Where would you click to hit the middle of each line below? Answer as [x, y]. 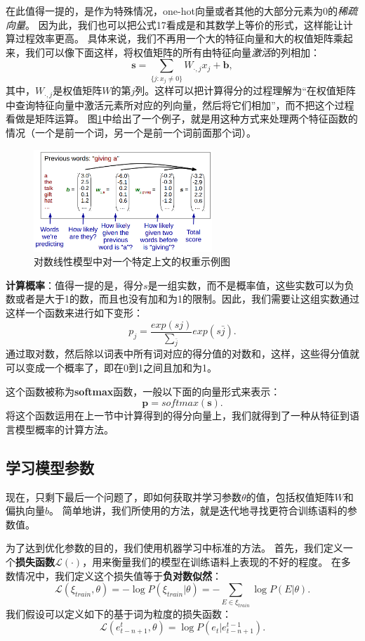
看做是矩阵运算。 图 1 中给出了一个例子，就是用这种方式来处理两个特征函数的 [182, 119]
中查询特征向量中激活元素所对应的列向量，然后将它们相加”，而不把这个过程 [180, 104]
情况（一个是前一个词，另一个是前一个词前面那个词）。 [131, 132]
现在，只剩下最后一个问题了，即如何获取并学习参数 [124, 496]
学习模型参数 [50, 467]
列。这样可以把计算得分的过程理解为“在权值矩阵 [245, 90]
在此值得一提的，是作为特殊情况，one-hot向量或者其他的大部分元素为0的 [172, 11]
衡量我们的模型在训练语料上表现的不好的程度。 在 [226, 562]
